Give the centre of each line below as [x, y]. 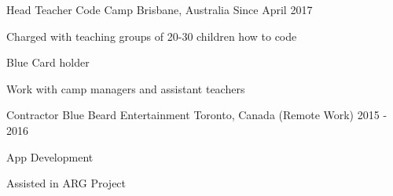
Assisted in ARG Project [66, 183]
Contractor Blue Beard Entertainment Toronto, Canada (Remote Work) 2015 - [197, 115]
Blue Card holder [48, 62]
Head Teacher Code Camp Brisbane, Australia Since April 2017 [160, 9]
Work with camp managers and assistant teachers [126, 88]
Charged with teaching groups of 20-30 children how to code [152, 36]
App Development [50, 156]
